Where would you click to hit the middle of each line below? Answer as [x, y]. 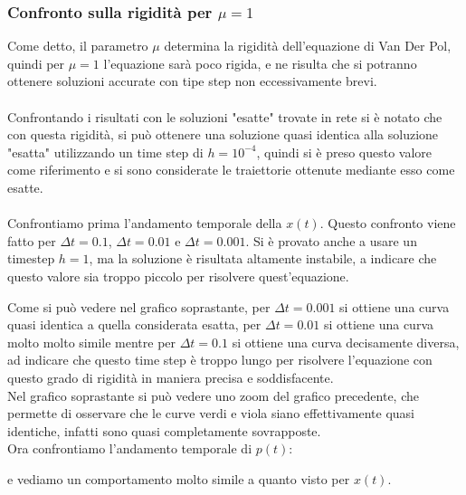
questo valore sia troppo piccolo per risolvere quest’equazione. [178, 276]
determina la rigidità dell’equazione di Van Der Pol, [308, 46]
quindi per [36, 63]
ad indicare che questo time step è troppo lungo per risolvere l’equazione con [220, 360]
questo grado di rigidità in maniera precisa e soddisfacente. [171, 377]
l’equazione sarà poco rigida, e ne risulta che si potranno [260, 63]
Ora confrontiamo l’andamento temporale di [130, 448]
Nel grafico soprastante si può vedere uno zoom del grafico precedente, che [213, 395]
